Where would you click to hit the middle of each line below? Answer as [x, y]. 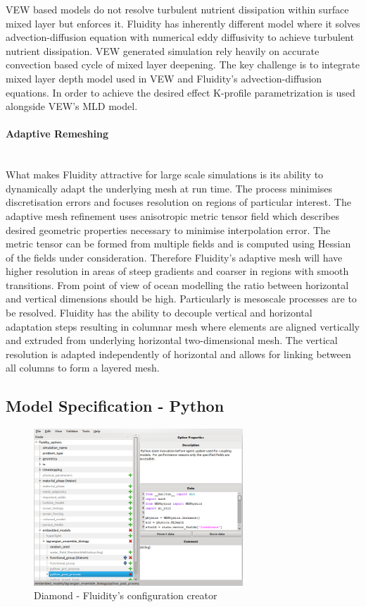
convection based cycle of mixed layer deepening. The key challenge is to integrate [183, 65]
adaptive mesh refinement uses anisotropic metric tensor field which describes [172, 215]
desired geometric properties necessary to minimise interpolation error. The [168, 229]
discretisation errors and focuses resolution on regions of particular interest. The [178, 202]
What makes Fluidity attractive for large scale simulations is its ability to [165, 174]
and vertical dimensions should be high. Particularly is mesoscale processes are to [181, 299]
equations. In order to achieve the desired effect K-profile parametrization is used [181, 92]
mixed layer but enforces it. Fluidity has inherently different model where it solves [183, 23]
